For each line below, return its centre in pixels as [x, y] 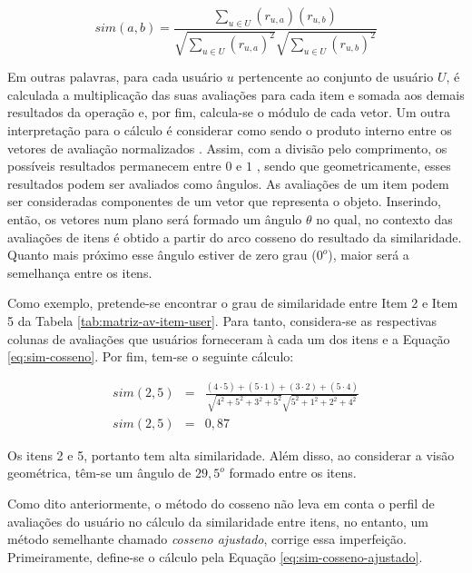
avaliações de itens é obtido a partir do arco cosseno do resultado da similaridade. [235, 237]
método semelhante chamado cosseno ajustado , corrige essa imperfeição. [207, 539]
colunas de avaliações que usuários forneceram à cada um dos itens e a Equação [229, 338]
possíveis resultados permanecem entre [114, 166]
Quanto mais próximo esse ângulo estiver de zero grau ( [162, 255]
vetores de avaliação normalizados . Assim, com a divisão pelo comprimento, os [227, 148]
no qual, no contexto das [384, 218]
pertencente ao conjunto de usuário [336, 77]
